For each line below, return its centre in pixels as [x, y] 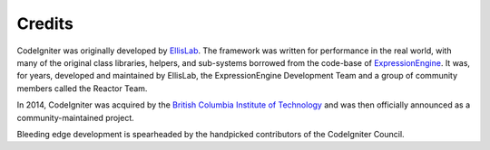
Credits [45, 23]
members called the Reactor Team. [82, 88]
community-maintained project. [76, 117]
